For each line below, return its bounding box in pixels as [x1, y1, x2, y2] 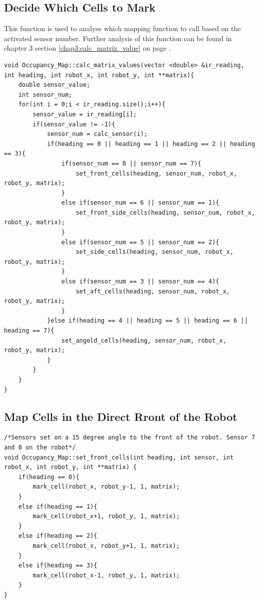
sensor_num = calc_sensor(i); [47, 130, 148, 138]
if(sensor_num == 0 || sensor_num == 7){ [61, 160, 201, 167]
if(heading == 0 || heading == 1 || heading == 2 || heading [47, 140, 255, 147]
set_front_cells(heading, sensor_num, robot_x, [76, 170, 237, 177]
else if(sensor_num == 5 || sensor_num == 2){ [61, 238, 219, 246]
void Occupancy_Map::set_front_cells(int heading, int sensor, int [4, 454, 234, 461]
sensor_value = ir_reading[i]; [33, 110, 137, 118]
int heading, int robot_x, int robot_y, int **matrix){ [4, 71, 194, 79]
